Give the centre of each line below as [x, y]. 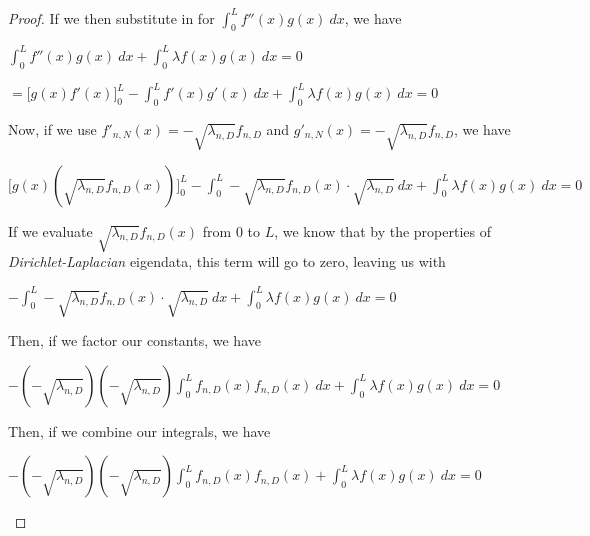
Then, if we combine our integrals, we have [139, 430]
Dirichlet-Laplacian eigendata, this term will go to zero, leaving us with [227, 261]
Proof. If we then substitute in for [111, 17]
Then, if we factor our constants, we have [134, 340]
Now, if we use [52, 128]
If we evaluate [50, 230]
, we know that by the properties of [382, 230]
